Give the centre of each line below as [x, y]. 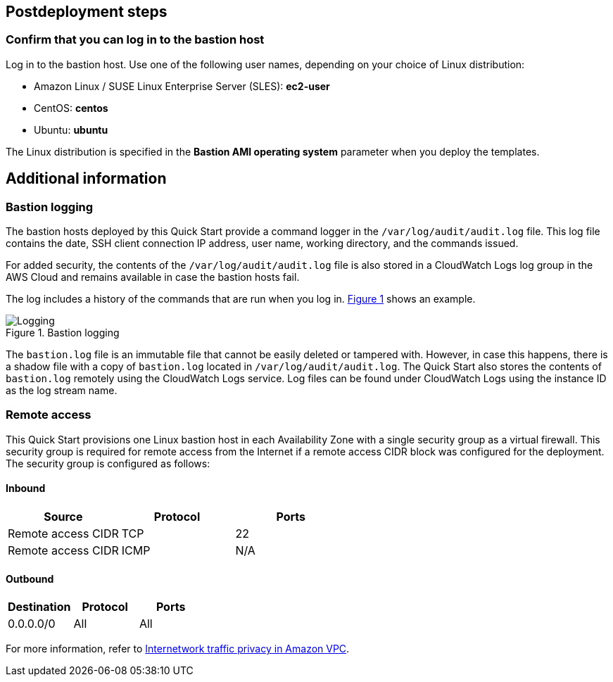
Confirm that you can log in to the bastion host [135, 40]
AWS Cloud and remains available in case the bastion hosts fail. [153, 277]
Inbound [26, 488]
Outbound [30, 579]
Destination [39, 607]
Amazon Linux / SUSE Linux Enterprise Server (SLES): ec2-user [182, 86]
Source [63, 516]
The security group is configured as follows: [108, 463]
